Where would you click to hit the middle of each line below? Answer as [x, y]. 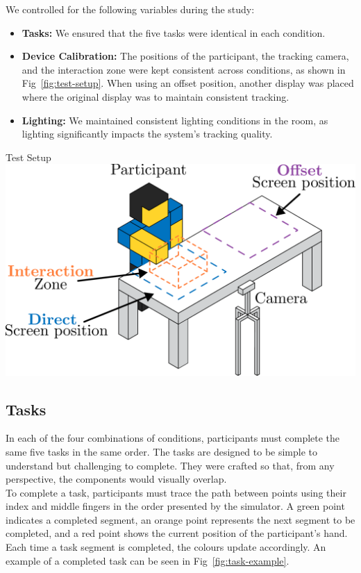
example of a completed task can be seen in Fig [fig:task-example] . [148, 560]
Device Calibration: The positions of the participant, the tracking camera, [185, 56]
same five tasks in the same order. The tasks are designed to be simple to [162, 451]
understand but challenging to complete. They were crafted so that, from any [170, 465]
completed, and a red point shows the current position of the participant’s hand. [177, 533]
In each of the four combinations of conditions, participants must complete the [173, 438]
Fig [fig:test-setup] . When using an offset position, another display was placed [188, 83]
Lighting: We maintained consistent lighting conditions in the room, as [175, 120]
